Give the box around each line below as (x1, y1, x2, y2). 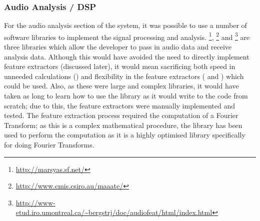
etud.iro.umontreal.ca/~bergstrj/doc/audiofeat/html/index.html (15, 207, 212, 217)
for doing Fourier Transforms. (4, 139, 94, 149)
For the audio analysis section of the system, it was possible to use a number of (4, 20, 247, 30)
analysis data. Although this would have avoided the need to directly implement (4, 51, 249, 61)
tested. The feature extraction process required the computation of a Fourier (4, 110, 238, 120)
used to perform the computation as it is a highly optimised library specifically (4, 129, 245, 140)
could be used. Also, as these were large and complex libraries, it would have (4, 80, 239, 91)
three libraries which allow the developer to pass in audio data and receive (4, 41, 232, 52)
